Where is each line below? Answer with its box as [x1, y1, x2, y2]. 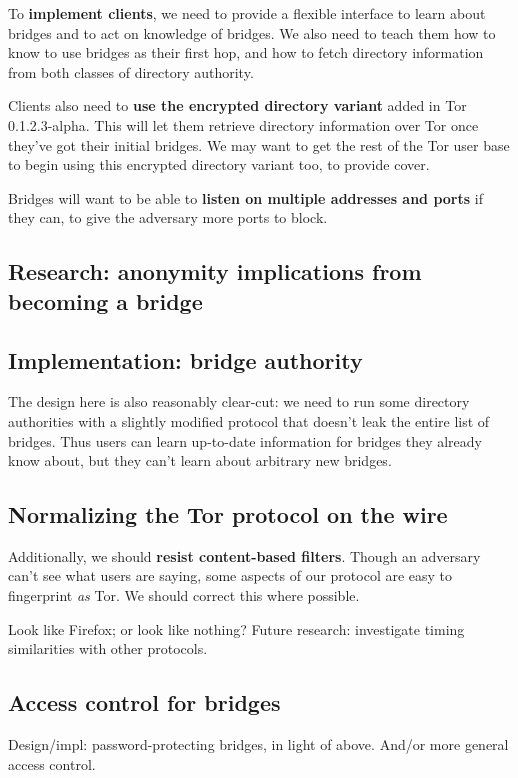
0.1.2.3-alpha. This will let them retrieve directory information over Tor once [8, 114, 479, 135]
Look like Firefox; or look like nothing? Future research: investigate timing [8, 618, 465, 639]
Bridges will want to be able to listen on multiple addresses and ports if [8, 187, 483, 208]
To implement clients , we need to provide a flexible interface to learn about [8, 3, 486, 23]
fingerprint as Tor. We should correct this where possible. [8, 585, 360, 606]
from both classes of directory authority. [8, 61, 254, 82]
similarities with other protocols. [8, 638, 208, 659]
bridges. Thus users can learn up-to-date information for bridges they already [8, 430, 482, 451]
